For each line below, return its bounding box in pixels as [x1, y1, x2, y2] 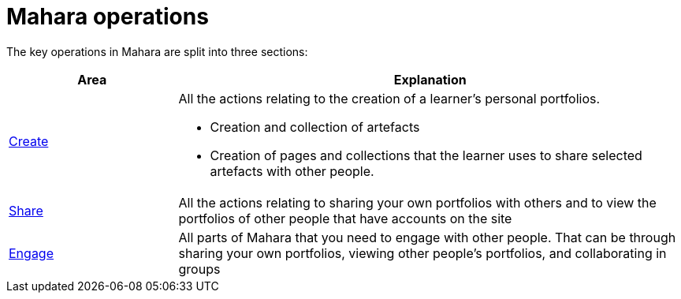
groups [178, 260, 221, 277]
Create [9, 133, 49, 149]
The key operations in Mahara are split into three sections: [6, 44, 308, 58]
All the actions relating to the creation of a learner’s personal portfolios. [178, 90, 601, 107]
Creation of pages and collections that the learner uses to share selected [210, 147, 642, 163]
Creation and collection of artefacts [210, 118, 420, 135]
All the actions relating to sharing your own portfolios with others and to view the [178, 194, 657, 211]
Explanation [393, 71, 467, 88]
